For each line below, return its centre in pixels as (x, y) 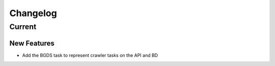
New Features (32, 43)
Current (23, 27)
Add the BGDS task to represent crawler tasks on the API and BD (90, 55)
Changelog (33, 13)
